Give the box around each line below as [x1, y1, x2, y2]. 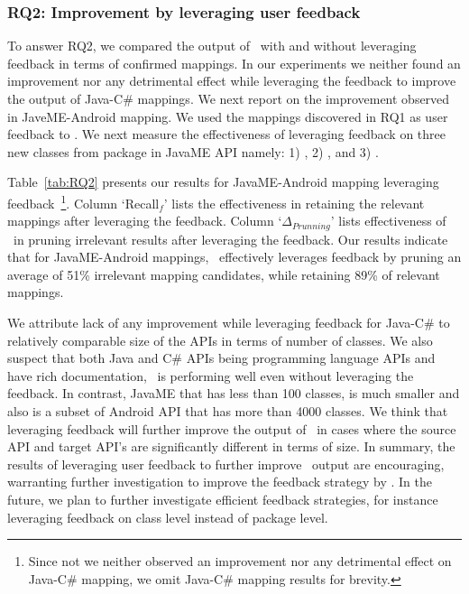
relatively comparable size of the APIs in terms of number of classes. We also [7, 330, 433, 349]
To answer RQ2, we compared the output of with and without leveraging [7, 36, 417, 55]
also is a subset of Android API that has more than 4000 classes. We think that [7, 402, 448, 421]
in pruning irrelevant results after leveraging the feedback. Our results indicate [13, 229, 448, 248]
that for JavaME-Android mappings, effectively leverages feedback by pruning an [7, 247, 462, 266]
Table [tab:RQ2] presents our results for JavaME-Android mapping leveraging [7, 172, 439, 191]
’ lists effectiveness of [330, 211, 446, 230]
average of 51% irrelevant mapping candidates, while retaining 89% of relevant [7, 265, 440, 283]
